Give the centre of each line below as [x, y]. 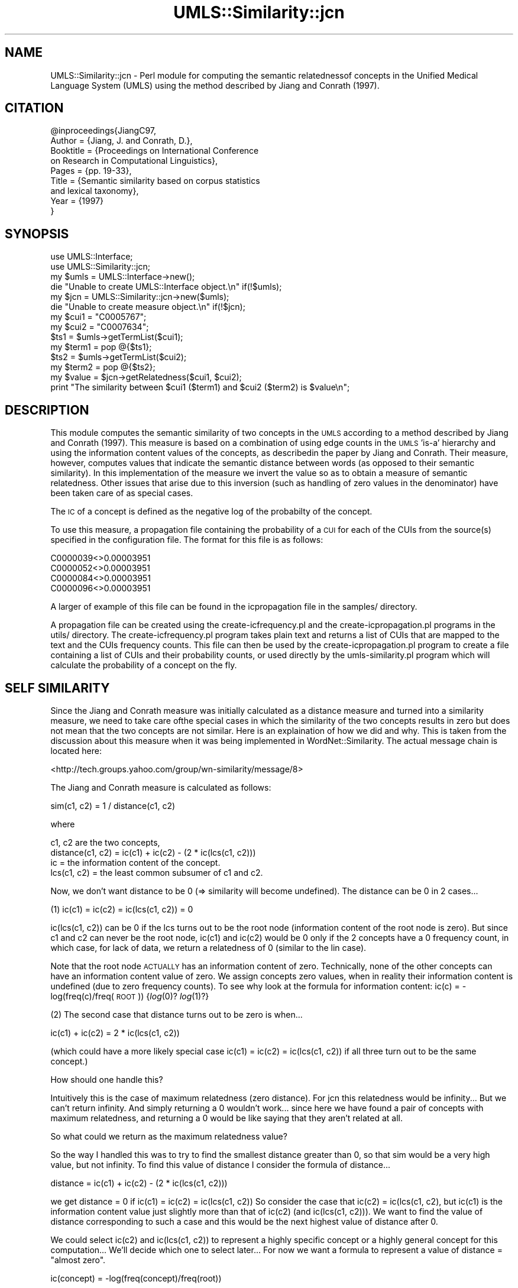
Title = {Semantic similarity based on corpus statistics [155, 181]
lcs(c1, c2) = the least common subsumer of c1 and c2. [157, 872]
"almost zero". [78, 1260]
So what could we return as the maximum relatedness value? [169, 1136]
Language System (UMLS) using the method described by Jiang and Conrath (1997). [215, 85]
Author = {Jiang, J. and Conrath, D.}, [122, 141]
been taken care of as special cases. [122, 493]
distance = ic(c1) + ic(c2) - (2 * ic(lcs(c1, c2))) [139, 1183]
